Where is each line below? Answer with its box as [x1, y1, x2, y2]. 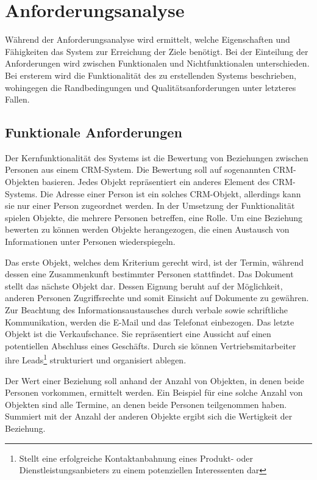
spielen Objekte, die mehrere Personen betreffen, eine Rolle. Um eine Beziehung [5, 211, 303, 224]
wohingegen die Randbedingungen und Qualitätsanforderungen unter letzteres [5, 81, 296, 93]
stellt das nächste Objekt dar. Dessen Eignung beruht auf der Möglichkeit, [5, 279, 283, 292]
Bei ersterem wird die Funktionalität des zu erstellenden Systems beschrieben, [5, 68, 296, 81]
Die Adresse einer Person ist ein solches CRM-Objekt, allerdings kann [40, 187, 301, 200]
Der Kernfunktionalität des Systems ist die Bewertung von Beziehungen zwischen [5, 151, 308, 164]
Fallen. [5, 93, 30, 106]
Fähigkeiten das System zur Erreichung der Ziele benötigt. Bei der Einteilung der [5, 45, 308, 57]
